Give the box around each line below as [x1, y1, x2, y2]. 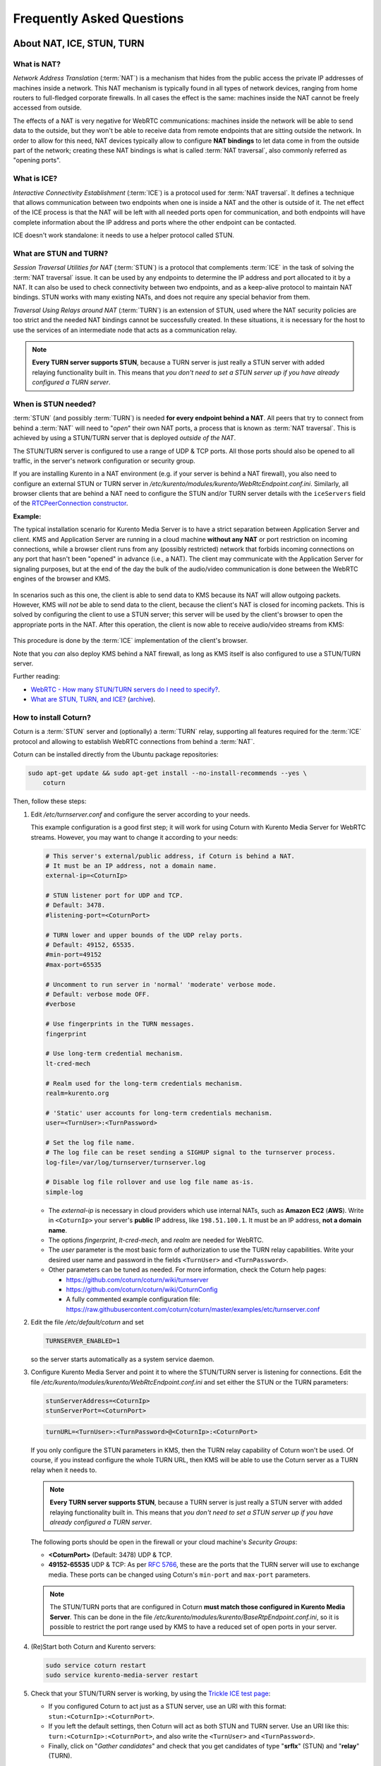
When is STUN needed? [13, 399, 97, 409]
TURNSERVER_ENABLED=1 [45, 1337, 121, 1345]
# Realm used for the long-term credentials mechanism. [45, 1079, 243, 1087]
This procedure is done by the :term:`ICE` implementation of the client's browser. [13, 636, 248, 645]
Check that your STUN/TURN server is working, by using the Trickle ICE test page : [30, 1689, 271, 1697]
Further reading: [13, 672, 60, 681]
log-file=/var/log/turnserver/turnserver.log [45, 1158, 206, 1166]
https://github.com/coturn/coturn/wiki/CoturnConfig [66, 1285, 218, 1293]
